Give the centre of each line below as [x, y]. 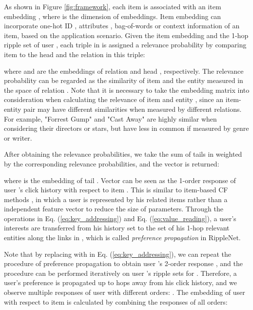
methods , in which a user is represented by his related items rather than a [116, 199]
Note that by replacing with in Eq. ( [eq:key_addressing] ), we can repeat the [117, 254]
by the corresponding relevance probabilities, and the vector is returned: [112, 163]
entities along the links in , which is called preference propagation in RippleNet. [122, 238]
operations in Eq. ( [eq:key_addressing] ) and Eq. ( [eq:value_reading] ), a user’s [120, 218]
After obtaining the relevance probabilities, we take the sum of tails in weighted [123, 154]
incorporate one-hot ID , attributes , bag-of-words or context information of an [122, 26]
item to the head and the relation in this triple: [75, 54]
